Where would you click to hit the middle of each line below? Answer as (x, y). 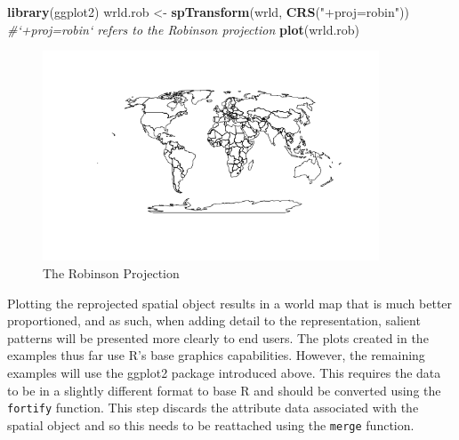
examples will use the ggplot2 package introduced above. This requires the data (224, 372)
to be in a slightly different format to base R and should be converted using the (224, 390)
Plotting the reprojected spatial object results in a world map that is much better (230, 303)
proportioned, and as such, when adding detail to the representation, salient (214, 320)
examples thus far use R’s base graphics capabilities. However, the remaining (216, 355)
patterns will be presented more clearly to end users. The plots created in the (218, 337)
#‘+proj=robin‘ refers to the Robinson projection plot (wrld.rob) (184, 29)
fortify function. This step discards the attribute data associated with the (213, 408)
